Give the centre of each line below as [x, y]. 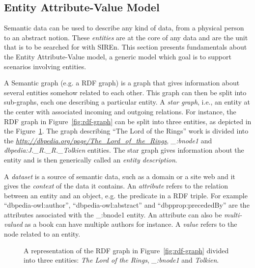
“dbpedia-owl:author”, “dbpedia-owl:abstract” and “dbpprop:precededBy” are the [127, 205]
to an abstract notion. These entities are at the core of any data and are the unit [126, 37]
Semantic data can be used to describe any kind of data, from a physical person [124, 28]
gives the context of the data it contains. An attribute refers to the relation [116, 186]
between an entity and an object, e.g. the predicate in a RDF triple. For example [126, 195]
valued [13, 224]
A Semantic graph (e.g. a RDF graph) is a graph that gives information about [122, 83]
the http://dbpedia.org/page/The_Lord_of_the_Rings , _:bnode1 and [108, 140]
